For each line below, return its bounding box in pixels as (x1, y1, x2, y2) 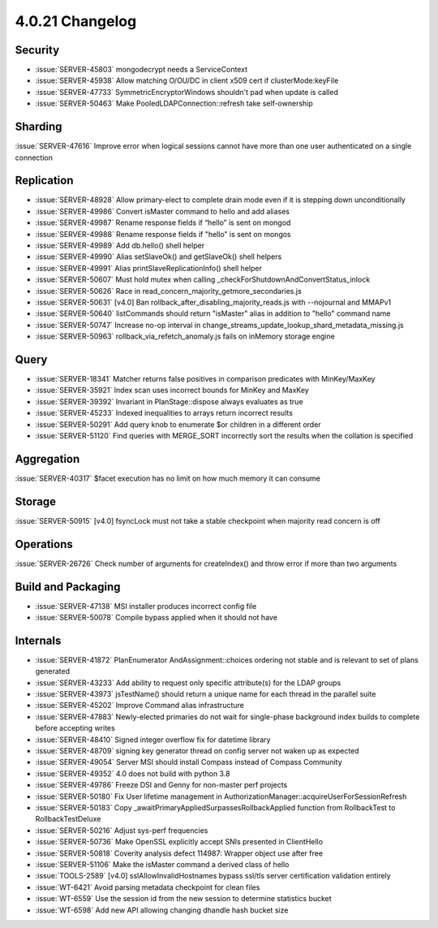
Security (15, 43, 60, 57)
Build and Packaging (15, 580, 121, 593)
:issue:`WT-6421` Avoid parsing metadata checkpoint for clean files (35, 882, 260, 892)
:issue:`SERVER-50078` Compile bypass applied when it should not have (35, 613, 277, 622)
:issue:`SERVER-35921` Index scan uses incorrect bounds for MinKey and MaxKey (35, 386, 310, 395)
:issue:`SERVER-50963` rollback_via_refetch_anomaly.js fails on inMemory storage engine (35, 331, 336, 341)
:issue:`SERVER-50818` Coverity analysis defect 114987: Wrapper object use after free (35, 848, 324, 858)
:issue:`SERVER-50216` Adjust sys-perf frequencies (35, 825, 208, 835)
